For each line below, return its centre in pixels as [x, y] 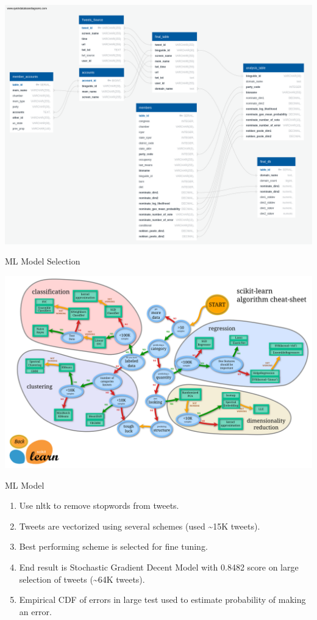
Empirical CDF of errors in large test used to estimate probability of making [162, 600]
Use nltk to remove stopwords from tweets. [99, 505]
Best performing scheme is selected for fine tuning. [113, 546]
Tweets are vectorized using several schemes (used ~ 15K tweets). [140, 526]
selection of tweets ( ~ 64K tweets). [82, 579]
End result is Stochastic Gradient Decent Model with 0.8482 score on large [159, 567]
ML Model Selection [43, 261]
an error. [35, 611]
